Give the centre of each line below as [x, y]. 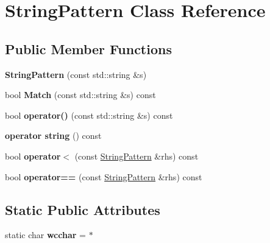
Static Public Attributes [83, 209]
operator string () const [53, 136]
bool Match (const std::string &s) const [80, 95]
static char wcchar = [45, 235]
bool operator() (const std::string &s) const [89, 115]
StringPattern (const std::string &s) [76, 74]
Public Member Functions [88, 48]
